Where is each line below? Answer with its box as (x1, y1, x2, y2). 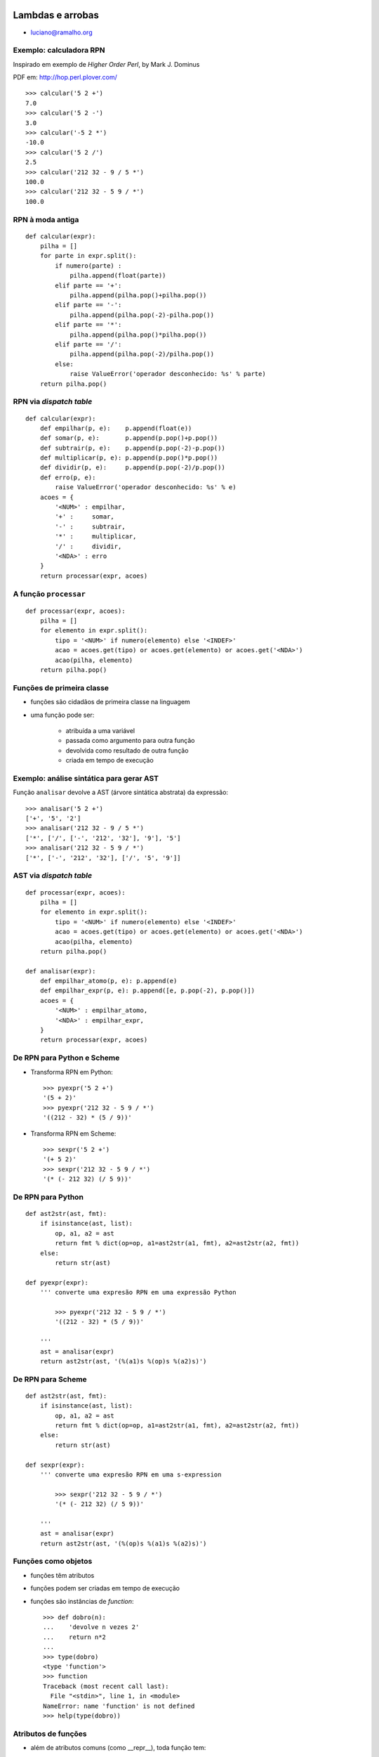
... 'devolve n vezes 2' (43, 1623, 140, 1631)
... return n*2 (43, 1633, 107, 1641)
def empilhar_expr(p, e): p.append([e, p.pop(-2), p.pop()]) (39, 987, 255, 994)
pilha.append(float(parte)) (69, 271, 166, 280)
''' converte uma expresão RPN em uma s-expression (39, 1470, 222, 1479)
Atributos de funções (13, 1729, 87, 1739)
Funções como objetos (13, 1557, 93, 1567)
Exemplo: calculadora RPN (13, 46, 105, 56)
